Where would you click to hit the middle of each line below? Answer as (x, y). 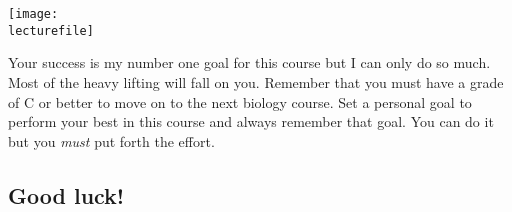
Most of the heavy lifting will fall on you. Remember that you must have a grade (256, 81)
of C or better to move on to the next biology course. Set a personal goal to (240, 101)
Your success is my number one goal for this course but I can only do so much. (249, 62)
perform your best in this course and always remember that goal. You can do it (251, 121)
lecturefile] (51, 30)
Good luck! (66, 194)
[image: (33, 14)
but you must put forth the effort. (111, 140)
